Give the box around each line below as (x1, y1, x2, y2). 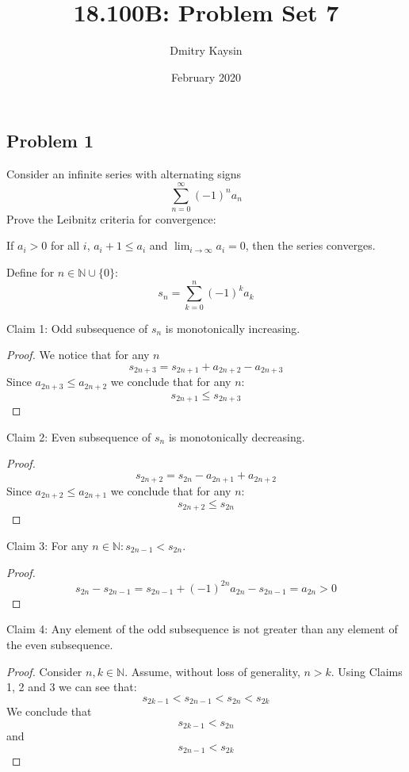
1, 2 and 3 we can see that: (6, 678, 137, 695)
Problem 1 (6, 128, 94, 153)
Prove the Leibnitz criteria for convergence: (6, 210, 216, 227)
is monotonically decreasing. (168, 428, 305, 445)
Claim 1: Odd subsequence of (6, 319, 148, 336)
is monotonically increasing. (165, 319, 300, 336)
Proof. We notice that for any (6, 346, 150, 363)
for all (50, 237, 80, 254)
